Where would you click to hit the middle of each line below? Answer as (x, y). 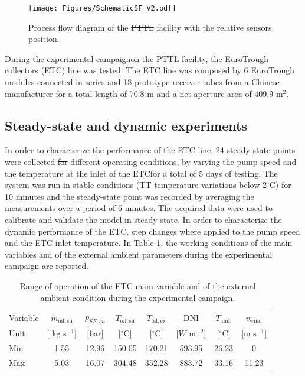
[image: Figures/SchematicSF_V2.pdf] (102, 8)
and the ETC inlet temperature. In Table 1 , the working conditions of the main (149, 243)
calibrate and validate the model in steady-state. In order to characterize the (143, 219)
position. (44, 39)
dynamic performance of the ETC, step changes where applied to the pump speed (152, 231)
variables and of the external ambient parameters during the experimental (139, 254)
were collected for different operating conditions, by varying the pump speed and (151, 162)
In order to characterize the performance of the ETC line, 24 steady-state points (150, 150)
